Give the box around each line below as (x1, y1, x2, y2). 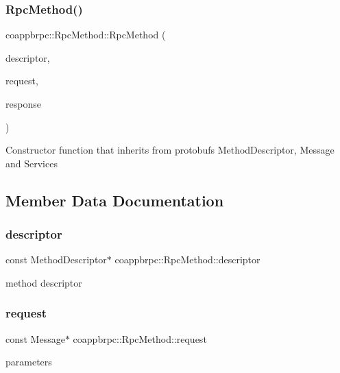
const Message (5, 331, 65, 346)
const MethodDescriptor (5, 252, 107, 267)
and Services (5, 156, 58, 170)
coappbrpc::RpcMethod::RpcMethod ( (5, 27, 166, 42)
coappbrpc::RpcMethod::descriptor (114, 252, 260, 267)
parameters (5, 354, 52, 369)
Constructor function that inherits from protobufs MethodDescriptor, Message (5, 143, 335, 157)
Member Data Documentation (5, 189, 224, 210)
